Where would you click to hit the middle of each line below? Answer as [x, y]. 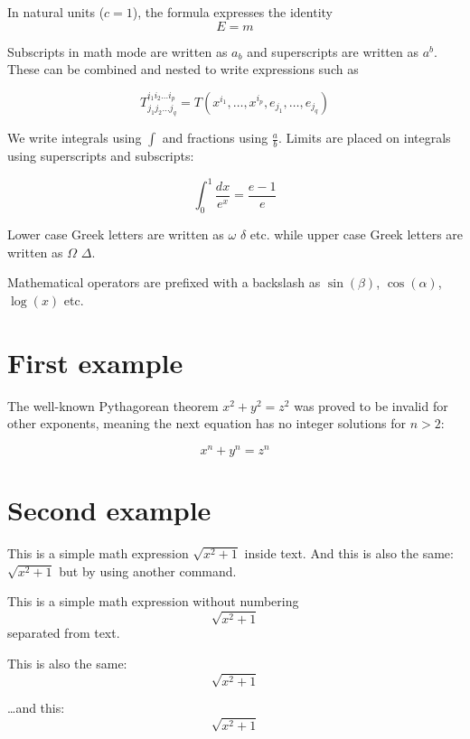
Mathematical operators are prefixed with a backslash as [164, 282]
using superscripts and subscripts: [101, 156]
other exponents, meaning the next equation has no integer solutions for [207, 423]
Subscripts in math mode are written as [117, 51]
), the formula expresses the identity [232, 12]
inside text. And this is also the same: [349, 553]
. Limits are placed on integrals [365, 138]
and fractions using [215, 138]
